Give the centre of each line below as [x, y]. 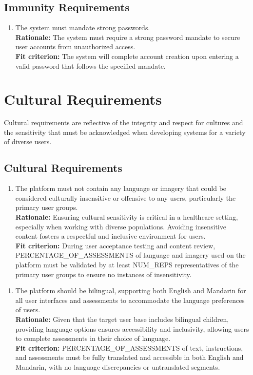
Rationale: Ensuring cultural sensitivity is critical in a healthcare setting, [127, 217]
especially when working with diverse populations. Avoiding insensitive [121, 226]
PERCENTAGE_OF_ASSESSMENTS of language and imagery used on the [130, 255]
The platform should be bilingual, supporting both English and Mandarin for [131, 291]
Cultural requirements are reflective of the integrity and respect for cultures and [124, 122]
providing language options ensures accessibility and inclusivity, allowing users [132, 328]
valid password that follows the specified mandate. [90, 66]
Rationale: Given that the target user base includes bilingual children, [122, 319]
